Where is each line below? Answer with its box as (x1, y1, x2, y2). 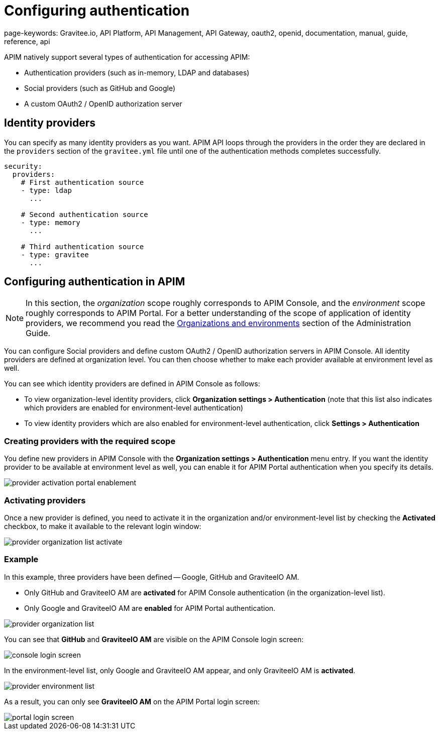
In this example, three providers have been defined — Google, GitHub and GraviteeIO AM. (4, 572, 299, 581)
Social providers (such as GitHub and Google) (24, 83, 176, 92)
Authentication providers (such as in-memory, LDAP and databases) (24, 68, 250, 77)
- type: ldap (21, 186, 72, 194)
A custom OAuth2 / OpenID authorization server (24, 99, 182, 108)
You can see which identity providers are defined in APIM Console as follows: (4, 379, 260, 388)
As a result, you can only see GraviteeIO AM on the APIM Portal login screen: (4, 697, 260, 706)
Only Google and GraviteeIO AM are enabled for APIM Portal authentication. (24, 603, 276, 612)
